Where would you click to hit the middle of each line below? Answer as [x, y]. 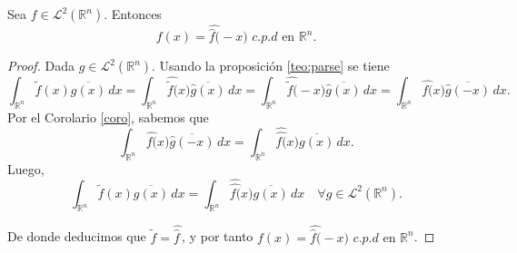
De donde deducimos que [77, 236]
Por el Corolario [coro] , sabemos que [108, 117]
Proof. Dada [41, 66]
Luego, [26, 168]
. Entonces [133, 14]
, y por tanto [218, 236]
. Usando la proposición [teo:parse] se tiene [271, 66]
